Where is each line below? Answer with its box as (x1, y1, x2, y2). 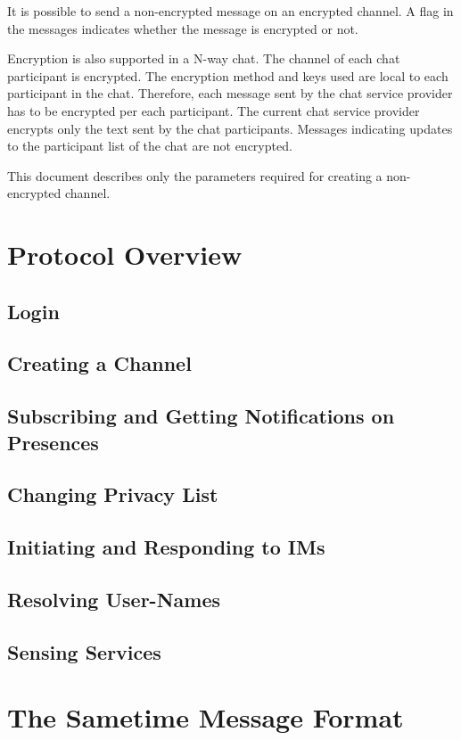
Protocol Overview (7, 236, 243, 273)
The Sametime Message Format (7, 699, 404, 736)
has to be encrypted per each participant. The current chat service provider (7, 101, 420, 119)
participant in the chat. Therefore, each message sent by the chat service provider (7, 84, 453, 103)
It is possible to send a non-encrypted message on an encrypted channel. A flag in (7, 2, 454, 20)
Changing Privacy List (7, 481, 218, 508)
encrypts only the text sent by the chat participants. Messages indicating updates (7, 119, 453, 137)
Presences (7, 428, 99, 456)
